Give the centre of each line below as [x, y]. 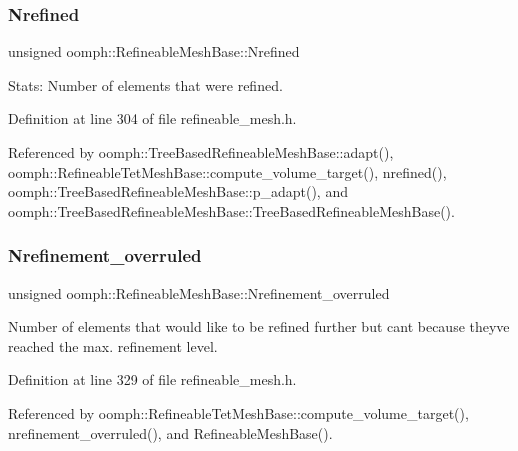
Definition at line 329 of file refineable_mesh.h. [152, 379]
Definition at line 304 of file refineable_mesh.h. [152, 118]
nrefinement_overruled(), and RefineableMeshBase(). [170, 432]
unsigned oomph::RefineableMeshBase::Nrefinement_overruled [199, 292]
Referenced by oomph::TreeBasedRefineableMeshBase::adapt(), [201, 152]
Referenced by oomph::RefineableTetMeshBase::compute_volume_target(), [238, 412]
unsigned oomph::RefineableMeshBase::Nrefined [154, 51]
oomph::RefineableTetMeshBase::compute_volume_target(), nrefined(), [227, 171]
